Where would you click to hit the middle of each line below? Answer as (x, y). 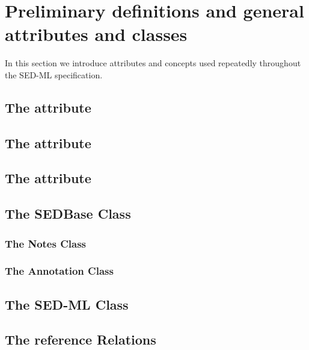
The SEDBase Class (68, 214)
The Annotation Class (59, 271)
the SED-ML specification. (54, 74)
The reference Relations (81, 339)
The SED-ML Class (67, 304)
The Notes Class (45, 243)
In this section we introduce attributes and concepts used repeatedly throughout (153, 63)
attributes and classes (96, 34)
